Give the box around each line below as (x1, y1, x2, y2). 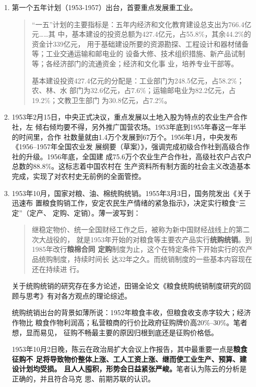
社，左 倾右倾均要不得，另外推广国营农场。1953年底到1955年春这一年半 (12, 121, 246, 132)
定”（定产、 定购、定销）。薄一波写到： (12, 207, 141, 218)
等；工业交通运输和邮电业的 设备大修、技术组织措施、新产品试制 (32, 48, 245, 59)
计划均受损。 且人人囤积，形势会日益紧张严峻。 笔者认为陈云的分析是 (19, 363, 247, 374)
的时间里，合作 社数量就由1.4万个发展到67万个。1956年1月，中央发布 (12, 131, 238, 142)
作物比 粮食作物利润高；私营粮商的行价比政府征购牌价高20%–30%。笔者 (12, 317, 247, 328)
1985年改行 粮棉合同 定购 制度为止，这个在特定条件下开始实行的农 (32, 244, 245, 254)
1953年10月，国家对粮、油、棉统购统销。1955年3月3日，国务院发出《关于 (12, 187, 251, 198)
